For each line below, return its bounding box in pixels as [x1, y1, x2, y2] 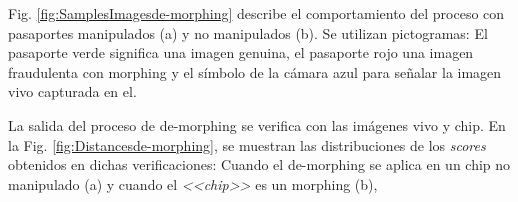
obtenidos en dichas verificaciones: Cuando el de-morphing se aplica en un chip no [8, 154, 511, 175]
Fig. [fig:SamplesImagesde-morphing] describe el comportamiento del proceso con [8, 3, 505, 23]
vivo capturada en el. [8, 81, 137, 102]
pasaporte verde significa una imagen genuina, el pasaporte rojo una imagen [8, 42, 474, 63]
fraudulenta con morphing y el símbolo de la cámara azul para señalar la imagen [8, 61, 502, 82]
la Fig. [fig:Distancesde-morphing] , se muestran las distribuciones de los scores [8, 134, 486, 155]
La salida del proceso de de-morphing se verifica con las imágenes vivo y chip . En [8, 114, 506, 135]
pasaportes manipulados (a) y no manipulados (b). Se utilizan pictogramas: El [8, 22, 488, 43]
